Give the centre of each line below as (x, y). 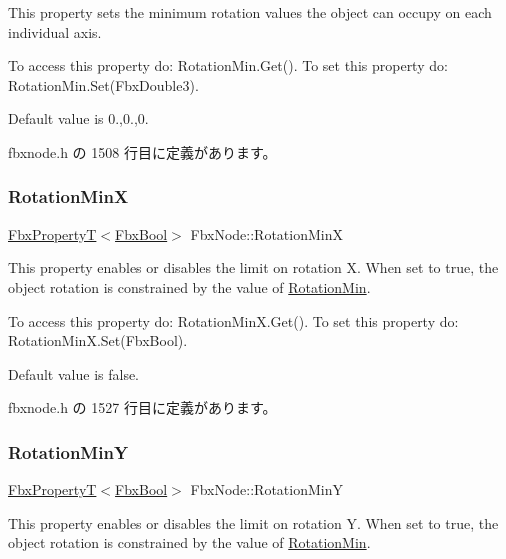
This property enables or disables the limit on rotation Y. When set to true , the (253, 522)
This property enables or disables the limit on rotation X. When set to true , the (253, 267)
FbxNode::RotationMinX (266, 233)
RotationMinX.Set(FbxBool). (98, 340)
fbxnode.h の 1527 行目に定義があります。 (142, 407)
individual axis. (55, 31)
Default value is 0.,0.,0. (78, 118)
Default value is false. (74, 373)
